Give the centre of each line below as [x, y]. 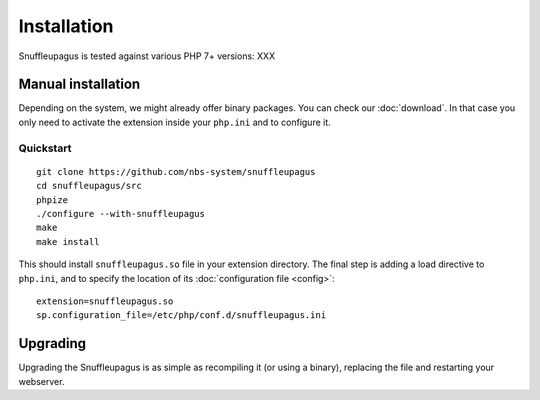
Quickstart [45, 148]
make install [68, 241]
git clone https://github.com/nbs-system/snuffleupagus [176, 171]
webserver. [41, 381]
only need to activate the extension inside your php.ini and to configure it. [175, 122]
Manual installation [79, 84]
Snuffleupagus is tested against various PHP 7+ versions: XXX [146, 56]
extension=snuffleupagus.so [105, 301]
